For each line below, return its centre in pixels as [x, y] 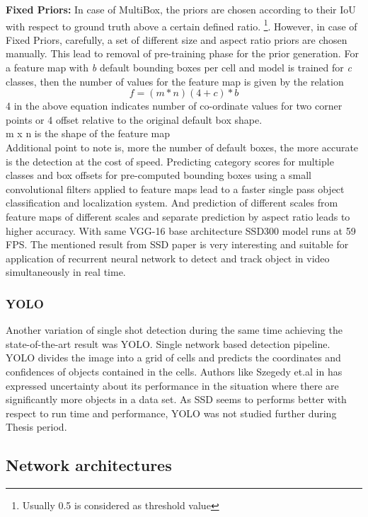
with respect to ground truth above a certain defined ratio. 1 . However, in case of [182, 25]
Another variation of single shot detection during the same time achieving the [174, 330]
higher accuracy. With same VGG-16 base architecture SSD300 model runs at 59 [181, 230]
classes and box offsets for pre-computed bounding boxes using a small [159, 175]
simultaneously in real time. [66, 272]
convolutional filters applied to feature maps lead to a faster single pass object [175, 188]
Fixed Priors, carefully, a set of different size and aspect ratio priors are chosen [177, 39]
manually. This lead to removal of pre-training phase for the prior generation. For [182, 53]
